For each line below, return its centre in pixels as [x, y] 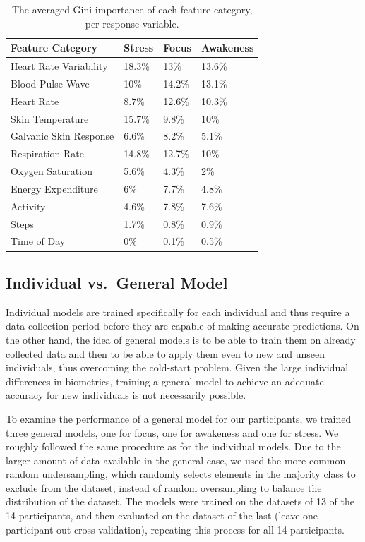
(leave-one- [298, 516]
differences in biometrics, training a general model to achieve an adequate [165, 381]
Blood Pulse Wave [50, 83]
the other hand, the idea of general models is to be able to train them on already [181, 339]
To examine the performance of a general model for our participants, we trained [179, 418]
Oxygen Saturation [52, 171]
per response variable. [132, 23]
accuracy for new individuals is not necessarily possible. [126, 395]
